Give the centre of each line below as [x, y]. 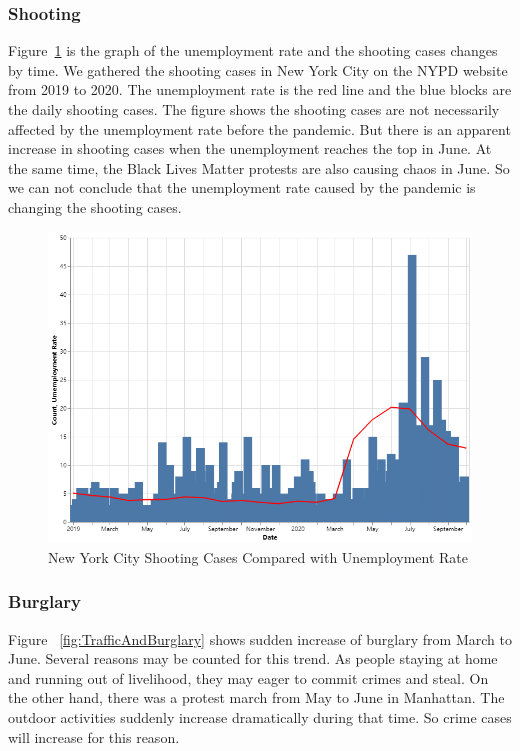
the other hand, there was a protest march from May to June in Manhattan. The [256, 697]
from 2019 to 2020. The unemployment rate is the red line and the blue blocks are [260, 89]
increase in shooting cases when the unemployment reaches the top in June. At [250, 148]
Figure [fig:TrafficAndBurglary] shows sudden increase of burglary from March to [260, 638]
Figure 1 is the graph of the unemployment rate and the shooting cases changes [253, 50]
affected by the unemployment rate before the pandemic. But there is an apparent [259, 128]
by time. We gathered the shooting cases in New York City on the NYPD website [258, 69]
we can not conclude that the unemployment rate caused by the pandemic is [242, 187]
